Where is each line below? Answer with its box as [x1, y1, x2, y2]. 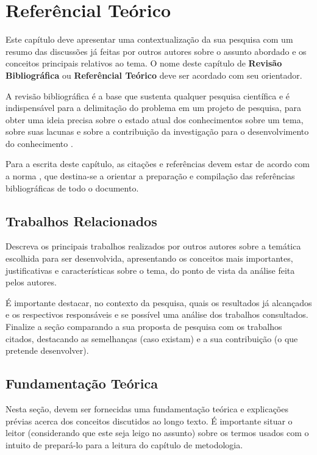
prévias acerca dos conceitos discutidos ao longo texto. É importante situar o [5, 414, 293, 427]
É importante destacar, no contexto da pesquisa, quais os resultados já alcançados [5, 296, 312, 309]
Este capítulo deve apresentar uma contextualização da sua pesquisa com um [5, 33, 293, 46]
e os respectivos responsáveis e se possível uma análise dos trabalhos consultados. [5, 308, 308, 321]
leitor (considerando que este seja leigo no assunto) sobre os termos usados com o [5, 426, 309, 439]
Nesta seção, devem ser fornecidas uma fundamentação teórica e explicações [5, 403, 288, 415]
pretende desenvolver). [5, 344, 89, 357]
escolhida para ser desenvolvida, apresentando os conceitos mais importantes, [5, 252, 293, 265]
